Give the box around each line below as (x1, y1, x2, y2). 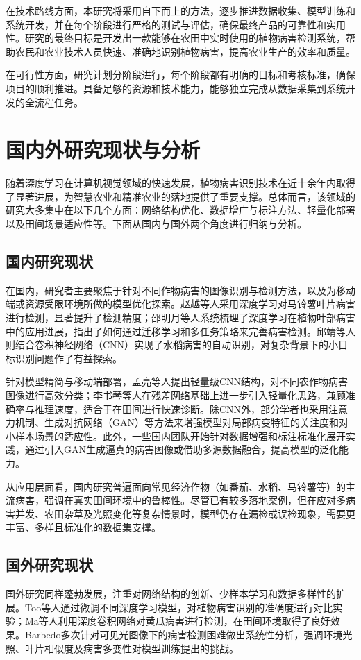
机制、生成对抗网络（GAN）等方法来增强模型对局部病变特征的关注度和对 (15, 415, 349, 430)
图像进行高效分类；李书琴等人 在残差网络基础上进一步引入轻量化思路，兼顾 (6, 388, 346, 403)
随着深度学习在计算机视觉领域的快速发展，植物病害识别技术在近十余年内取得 (6, 176, 355, 190)
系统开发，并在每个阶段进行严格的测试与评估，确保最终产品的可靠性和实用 (6, 17, 346, 31)
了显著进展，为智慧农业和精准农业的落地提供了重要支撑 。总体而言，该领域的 (6, 189, 355, 203)
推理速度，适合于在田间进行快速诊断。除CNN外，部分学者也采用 (34, 401, 329, 416)
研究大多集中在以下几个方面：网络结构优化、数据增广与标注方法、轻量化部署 (6, 203, 355, 217)
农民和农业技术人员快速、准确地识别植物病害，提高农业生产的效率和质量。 (15, 44, 355, 58)
